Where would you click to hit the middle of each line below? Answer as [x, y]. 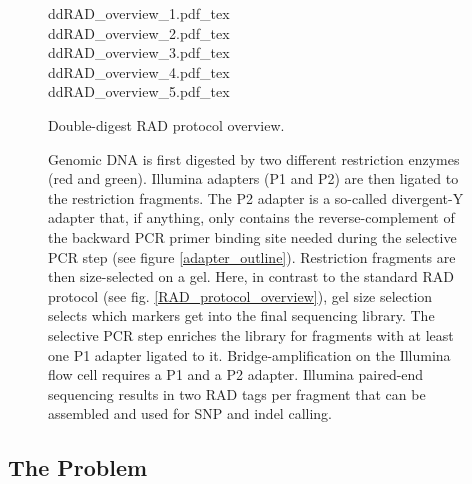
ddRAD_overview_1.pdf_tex [139, 13]
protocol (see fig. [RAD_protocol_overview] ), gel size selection [240, 295]
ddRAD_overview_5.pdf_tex [139, 91]
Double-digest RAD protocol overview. [166, 124]
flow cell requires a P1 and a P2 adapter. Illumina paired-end [236, 374]
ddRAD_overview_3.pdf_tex [139, 52]
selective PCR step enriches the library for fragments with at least [251, 334]
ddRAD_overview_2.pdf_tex [139, 32]
